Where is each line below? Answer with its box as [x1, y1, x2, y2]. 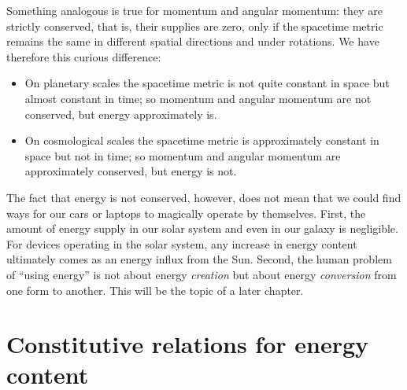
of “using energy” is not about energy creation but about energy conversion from [6, 266, 397, 282]
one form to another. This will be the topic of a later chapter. [6, 281, 304, 298]
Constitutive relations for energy [6, 328, 369, 360]
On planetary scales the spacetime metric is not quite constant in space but [24, 75, 390, 91]
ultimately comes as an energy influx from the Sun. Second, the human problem [6, 251, 392, 267]
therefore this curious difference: [6, 48, 161, 64]
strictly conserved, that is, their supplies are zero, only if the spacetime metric [6, 17, 383, 34]
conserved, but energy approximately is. [24, 105, 217, 122]
